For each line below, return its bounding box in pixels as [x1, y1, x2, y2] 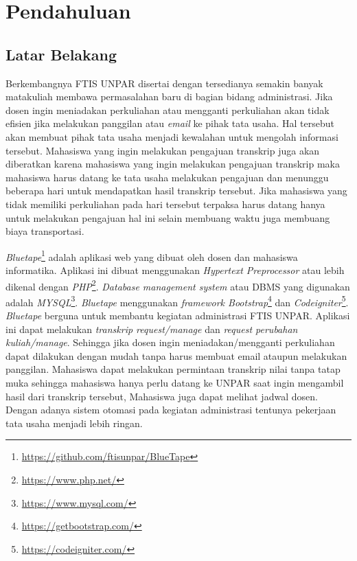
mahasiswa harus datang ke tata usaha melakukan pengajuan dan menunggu [5, 170, 329, 184]
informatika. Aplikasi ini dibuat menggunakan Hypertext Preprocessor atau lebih [5, 262, 345, 277]
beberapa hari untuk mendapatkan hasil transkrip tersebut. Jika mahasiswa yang [5, 183, 347, 198]
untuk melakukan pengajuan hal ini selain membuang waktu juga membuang [5, 210, 330, 225]
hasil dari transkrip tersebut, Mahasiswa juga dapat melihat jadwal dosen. [5, 389, 318, 403]
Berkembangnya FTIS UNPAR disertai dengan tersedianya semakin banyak [5, 76, 323, 90]
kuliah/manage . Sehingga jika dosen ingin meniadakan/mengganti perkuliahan [5, 335, 335, 350]
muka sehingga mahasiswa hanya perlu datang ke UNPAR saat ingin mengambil [5, 376, 344, 390]
